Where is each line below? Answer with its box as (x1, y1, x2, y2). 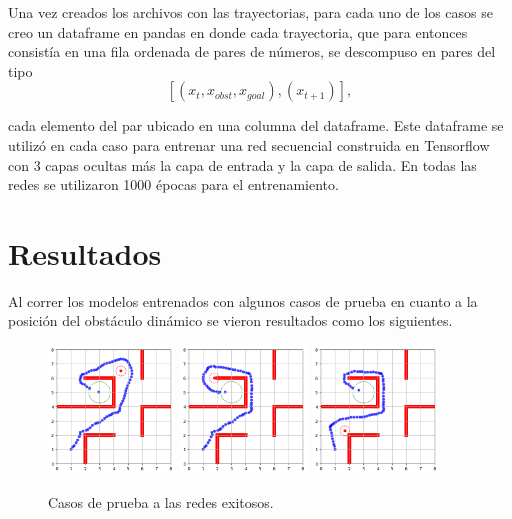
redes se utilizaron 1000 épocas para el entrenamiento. (8, 174, 339, 195)
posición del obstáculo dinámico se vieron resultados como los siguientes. (8, 310, 453, 331)
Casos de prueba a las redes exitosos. (48, 491, 274, 512)
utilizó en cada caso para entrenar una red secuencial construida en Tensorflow (8, 134, 490, 155)
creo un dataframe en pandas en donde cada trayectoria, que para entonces (8, 21, 468, 42)
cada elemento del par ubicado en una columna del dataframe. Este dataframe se (8, 115, 504, 136)
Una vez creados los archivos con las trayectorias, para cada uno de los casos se (8, 2, 493, 22)
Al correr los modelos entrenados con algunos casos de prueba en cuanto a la (8, 290, 478, 311)
